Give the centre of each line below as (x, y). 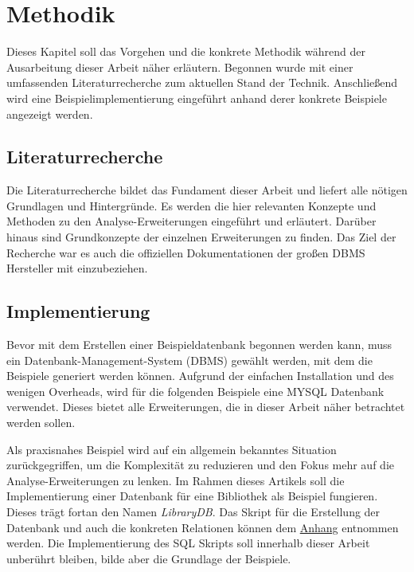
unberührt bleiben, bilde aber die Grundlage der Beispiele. (149, 558)
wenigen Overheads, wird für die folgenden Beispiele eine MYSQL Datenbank (195, 391)
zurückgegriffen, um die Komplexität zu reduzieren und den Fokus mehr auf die (200, 465)
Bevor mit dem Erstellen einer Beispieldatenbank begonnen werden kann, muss (199, 345)
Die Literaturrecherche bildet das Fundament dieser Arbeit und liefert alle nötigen (207, 190)
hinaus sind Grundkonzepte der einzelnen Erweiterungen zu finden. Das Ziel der (201, 237)
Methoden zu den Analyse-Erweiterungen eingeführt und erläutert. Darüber (191, 221)
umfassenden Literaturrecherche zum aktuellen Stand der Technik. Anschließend (202, 82)
